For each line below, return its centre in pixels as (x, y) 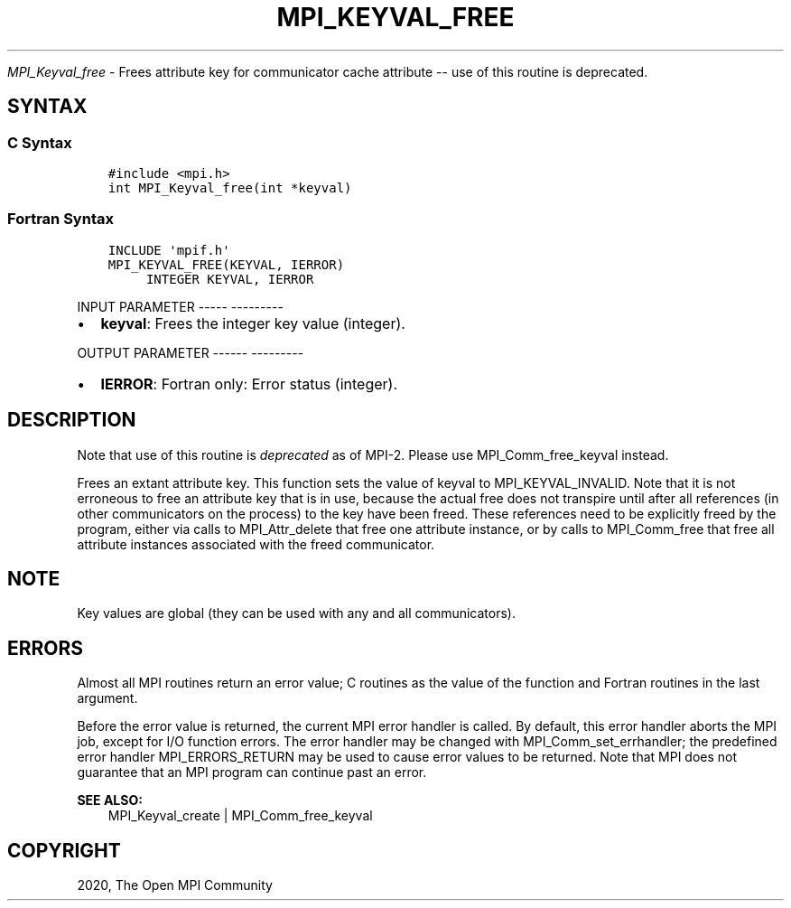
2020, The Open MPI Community (175, 885)
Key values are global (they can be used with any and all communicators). (296, 613)
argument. (107, 698)
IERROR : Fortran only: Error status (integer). (249, 384)
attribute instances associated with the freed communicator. (256, 544)
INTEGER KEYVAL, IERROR (230, 279)
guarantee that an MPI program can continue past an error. (252, 772)
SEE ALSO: (110, 800)
